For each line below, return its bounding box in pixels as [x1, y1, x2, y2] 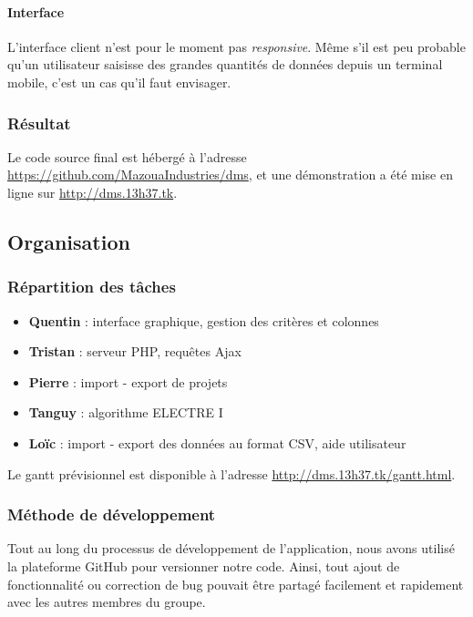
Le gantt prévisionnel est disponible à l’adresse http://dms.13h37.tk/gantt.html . [7, 464, 456, 483]
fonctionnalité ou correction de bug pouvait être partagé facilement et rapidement [7, 574, 464, 593]
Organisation [7, 227, 130, 255]
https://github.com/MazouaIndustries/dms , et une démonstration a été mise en [7, 165, 453, 184]
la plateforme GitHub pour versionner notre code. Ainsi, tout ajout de [7, 556, 400, 575]
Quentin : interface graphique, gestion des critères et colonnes [28, 311, 379, 330]
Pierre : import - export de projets [28, 372, 228, 391]
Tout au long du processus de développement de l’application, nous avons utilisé [7, 539, 455, 558]
